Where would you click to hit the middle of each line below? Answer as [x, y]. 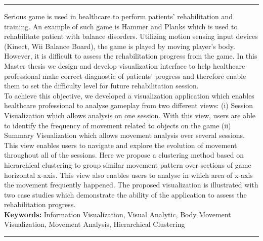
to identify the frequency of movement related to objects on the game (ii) [118, 125]
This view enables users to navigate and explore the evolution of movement [121, 145]
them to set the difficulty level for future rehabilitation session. [101, 86]
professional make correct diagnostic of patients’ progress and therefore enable [125, 76]
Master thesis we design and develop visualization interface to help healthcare [125, 65]
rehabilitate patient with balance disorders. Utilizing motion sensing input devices [131, 36]
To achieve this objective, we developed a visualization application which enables [129, 95]
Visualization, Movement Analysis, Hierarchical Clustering [95, 224]
